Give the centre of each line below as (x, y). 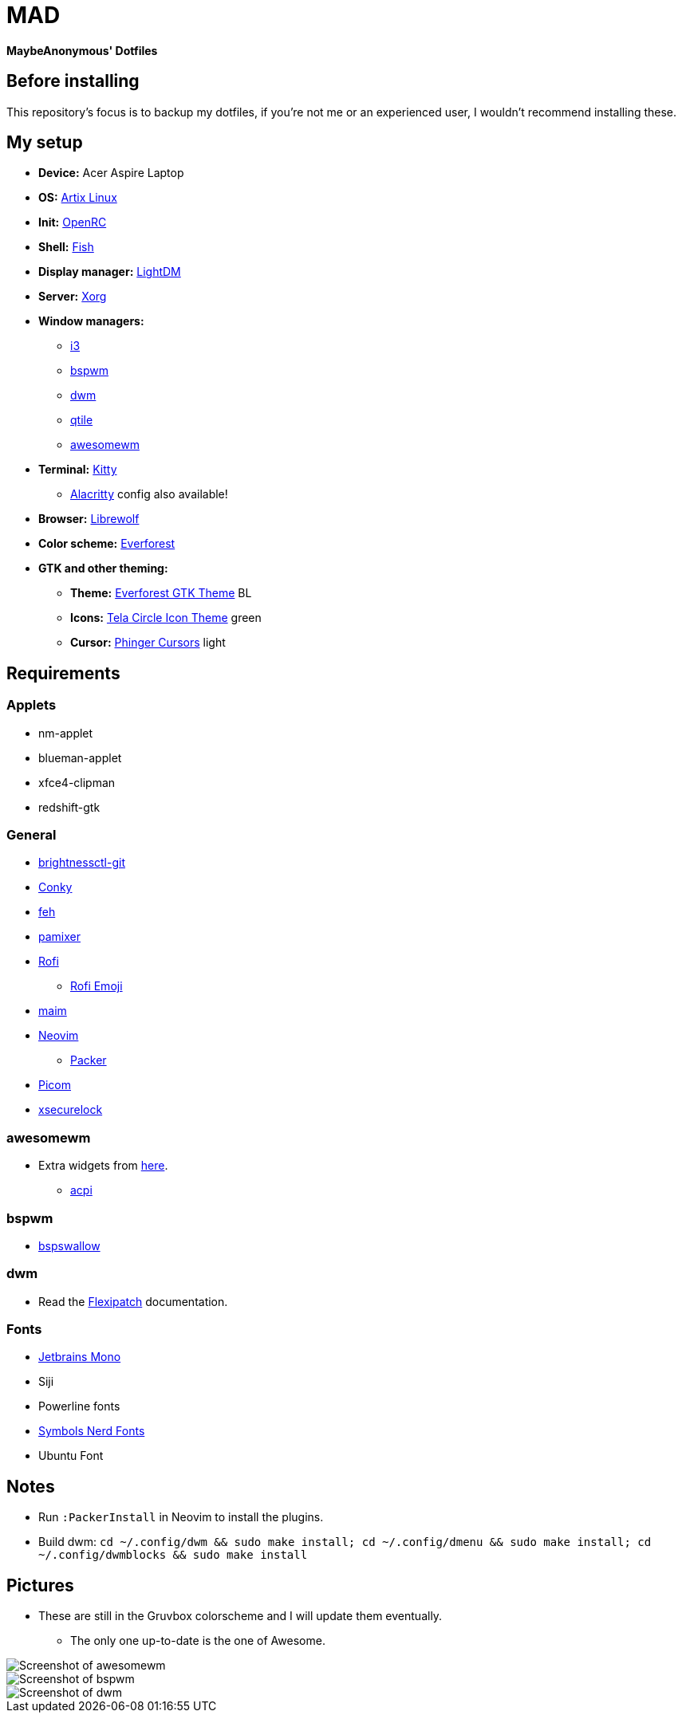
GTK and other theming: (103, 568)
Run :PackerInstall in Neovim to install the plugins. (181, 1517)
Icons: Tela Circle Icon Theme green (166, 618)
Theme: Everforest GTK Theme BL (161, 593)
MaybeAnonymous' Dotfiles (82, 50)
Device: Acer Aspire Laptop (111, 173)
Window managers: (91, 321)
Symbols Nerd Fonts (92, 1431)
